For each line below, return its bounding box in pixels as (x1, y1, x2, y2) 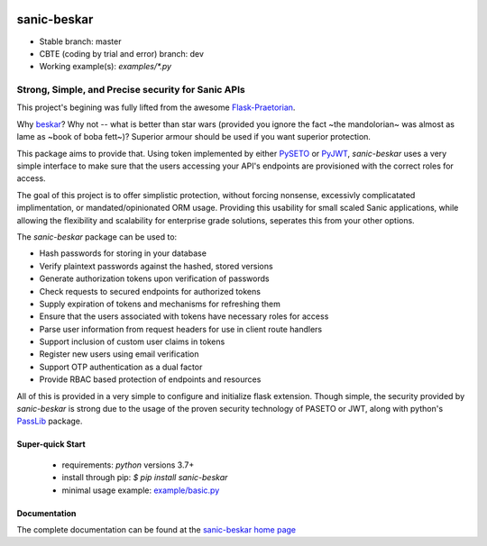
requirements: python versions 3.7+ (61, 460, 195, 470)
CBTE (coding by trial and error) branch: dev (39, 48, 205, 59)
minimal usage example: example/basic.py (61, 485, 220, 496)
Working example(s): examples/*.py (39, 61, 171, 72)
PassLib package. (16, 415, 83, 427)
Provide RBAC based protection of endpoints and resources (39, 374, 262, 385)
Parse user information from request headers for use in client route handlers (39, 323, 323, 334)
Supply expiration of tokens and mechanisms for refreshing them (39, 298, 281, 309)
